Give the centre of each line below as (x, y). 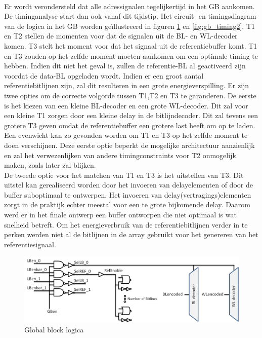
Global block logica (54, 330)
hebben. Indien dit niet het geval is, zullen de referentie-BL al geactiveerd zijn (125, 66)
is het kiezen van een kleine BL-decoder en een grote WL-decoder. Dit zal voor (126, 105)
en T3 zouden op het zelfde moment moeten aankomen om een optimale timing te (131, 55)
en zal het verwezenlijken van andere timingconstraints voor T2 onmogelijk (120, 155)
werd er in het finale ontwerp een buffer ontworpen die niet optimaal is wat (120, 215)
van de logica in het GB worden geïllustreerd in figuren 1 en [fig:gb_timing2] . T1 (130, 26)
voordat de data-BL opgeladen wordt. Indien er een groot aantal (104, 75)
